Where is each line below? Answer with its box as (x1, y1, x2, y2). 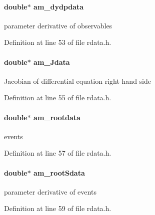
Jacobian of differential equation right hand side (4, 75, 151, 86)
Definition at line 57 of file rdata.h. (4, 148, 111, 158)
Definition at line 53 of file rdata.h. (4, 37, 111, 47)
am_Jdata (33, 56, 70, 67)
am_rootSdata (33, 167, 85, 178)
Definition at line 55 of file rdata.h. (4, 92, 111, 103)
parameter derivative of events (4, 186, 96, 197)
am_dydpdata (33, 1, 84, 11)
